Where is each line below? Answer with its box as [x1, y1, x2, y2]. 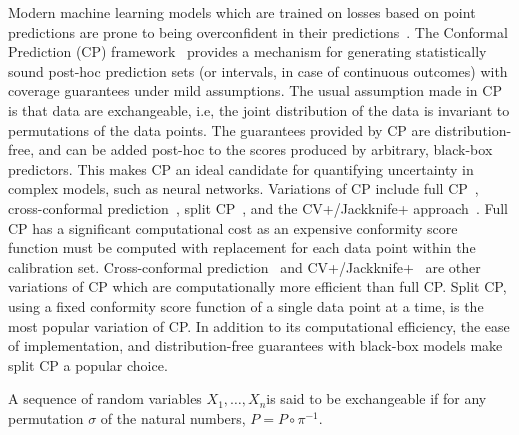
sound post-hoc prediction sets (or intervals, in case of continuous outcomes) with [8, 60, 508, 81]
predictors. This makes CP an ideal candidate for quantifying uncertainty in [8, 158, 474, 179]
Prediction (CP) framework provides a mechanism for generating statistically [8, 41, 487, 62]
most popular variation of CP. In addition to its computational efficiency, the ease [8, 315, 510, 336]
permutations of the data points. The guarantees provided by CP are [8, 119, 431, 140]
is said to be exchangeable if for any [266, 388, 487, 409]
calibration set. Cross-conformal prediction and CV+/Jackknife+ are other [8, 256, 481, 277]
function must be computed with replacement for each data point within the [8, 237, 476, 258]
